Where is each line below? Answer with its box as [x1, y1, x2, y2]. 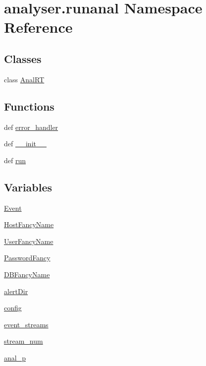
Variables [4, 179, 52, 194]
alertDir [4, 286, 28, 296]
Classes [4, 51, 42, 66]
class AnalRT [4, 74, 45, 84]
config [4, 303, 22, 313]
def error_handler [4, 122, 58, 132]
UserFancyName [4, 236, 53, 246]
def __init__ [4, 138, 47, 149]
